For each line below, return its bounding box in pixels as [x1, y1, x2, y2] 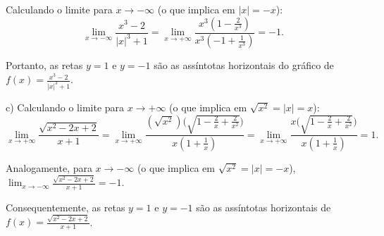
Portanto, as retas [6, 58, 83, 73]
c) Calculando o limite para [6, 99, 125, 114]
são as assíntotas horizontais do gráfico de [154, 58, 334, 73]
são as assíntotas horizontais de [196, 200, 331, 215]
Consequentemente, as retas [6, 200, 125, 215]
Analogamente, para [6, 160, 92, 175]
